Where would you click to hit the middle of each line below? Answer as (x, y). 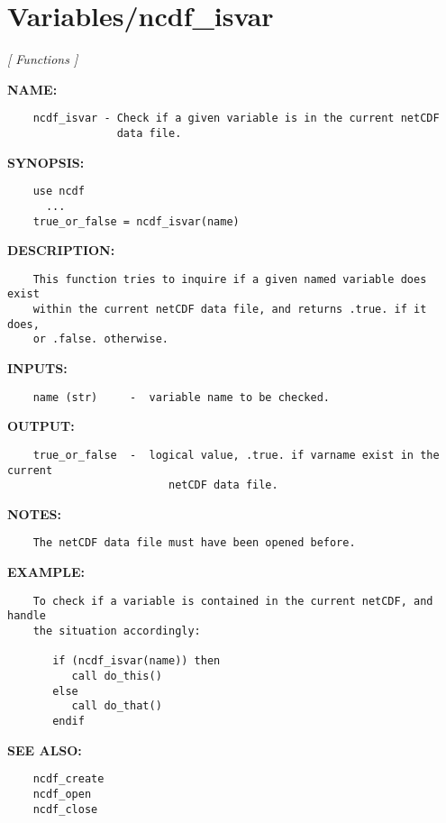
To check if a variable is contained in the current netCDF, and (233, 601)
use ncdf (59, 192)
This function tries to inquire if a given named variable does (230, 279)
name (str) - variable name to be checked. (181, 397)
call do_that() (117, 706)
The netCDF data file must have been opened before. (194, 543)
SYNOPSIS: (46, 162)
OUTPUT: (41, 426)
